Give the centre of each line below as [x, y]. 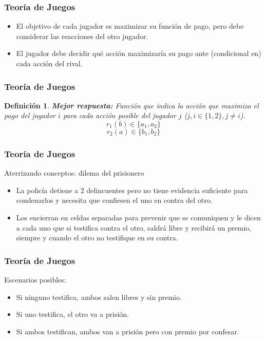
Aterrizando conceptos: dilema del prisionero [74, 173]
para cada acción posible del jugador [119, 115]
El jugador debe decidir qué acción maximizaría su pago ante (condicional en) [139, 53]
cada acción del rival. [49, 63]
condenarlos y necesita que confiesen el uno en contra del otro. [114, 200]
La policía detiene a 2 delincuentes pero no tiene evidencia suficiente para [132, 190]
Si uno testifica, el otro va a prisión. [72, 314]
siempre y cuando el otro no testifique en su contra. [97, 238]
